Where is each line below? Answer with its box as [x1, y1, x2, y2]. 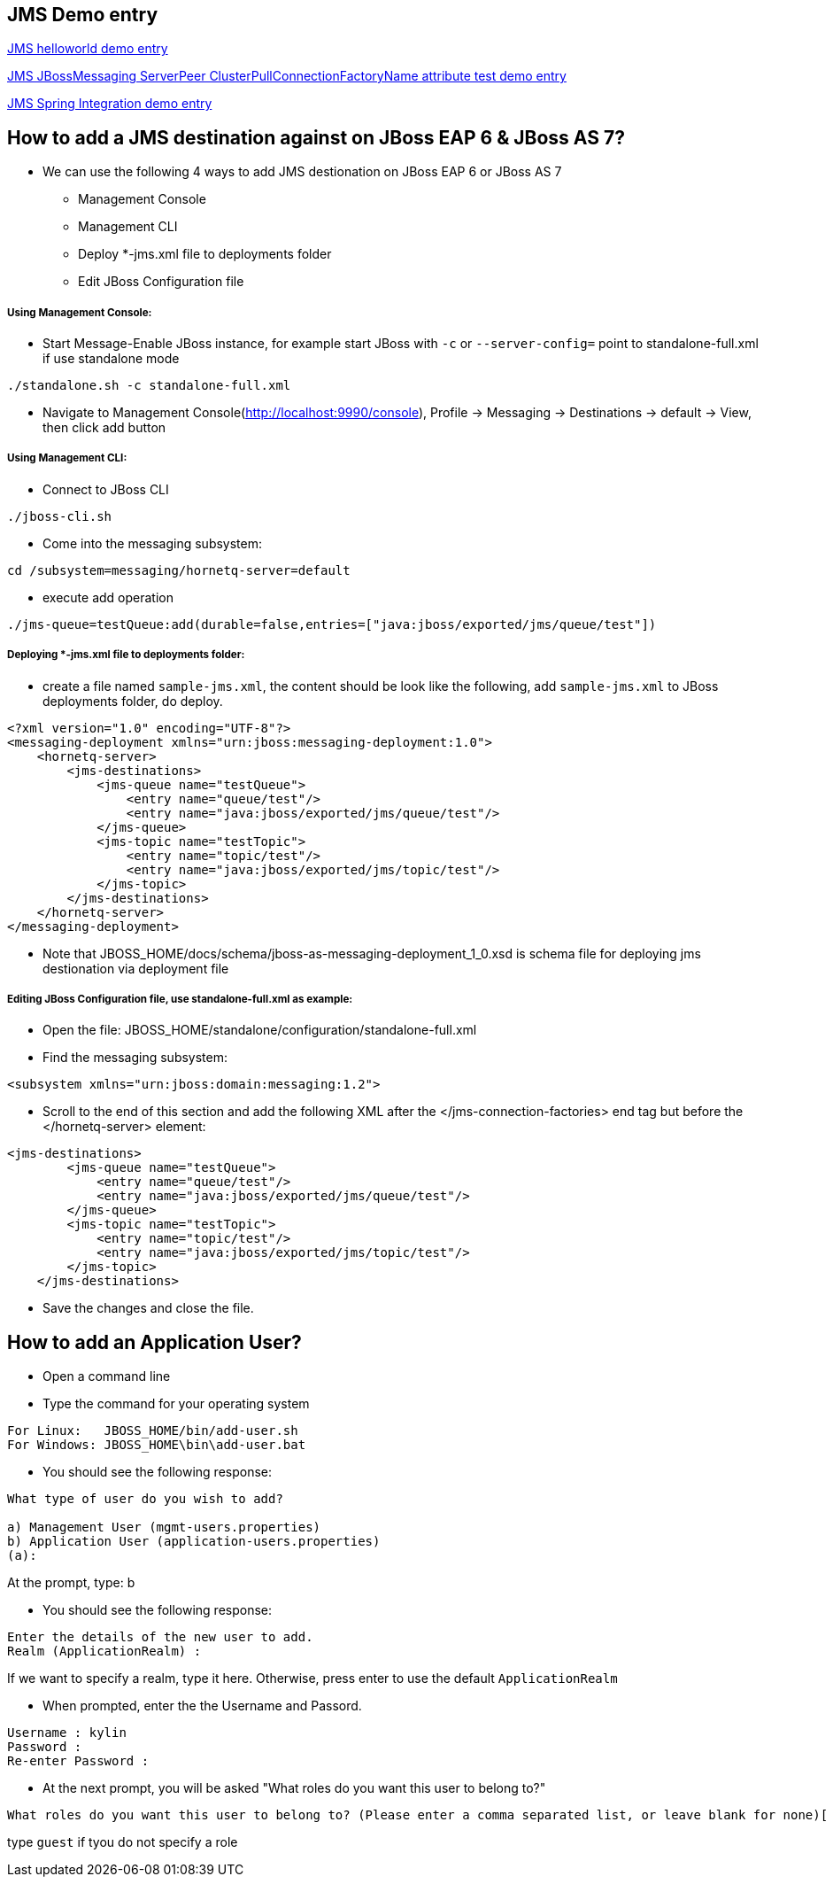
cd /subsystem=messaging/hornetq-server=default [7, 562, 351, 578]
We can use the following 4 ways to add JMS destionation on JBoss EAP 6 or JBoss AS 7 [42, 164, 562, 180]
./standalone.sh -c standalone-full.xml [7, 378, 291, 393]
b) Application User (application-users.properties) [7, 1534, 381, 1549]
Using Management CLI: [7, 452, 127, 465]
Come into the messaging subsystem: [42, 535, 263, 551]
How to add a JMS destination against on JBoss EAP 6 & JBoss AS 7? [7, 126, 625, 149]
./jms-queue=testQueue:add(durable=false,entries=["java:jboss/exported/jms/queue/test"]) [7, 616, 657, 632]
